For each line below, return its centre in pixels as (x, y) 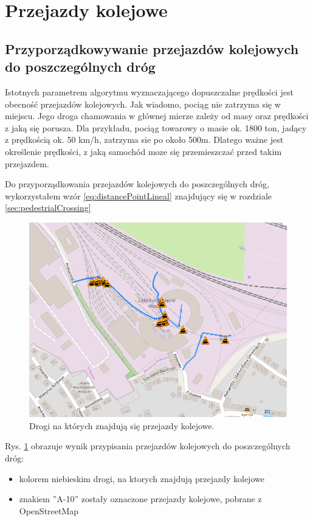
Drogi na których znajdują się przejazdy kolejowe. (122, 425)
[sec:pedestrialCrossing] (48, 208)
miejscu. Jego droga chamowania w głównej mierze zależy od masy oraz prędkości (157, 116)
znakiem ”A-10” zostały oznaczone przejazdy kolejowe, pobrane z (140, 499)
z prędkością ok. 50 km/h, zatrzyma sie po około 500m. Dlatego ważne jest (144, 140)
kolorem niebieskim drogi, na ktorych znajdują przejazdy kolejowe (142, 478)
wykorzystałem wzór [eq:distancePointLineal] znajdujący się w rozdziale (139, 195)
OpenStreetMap (49, 510)
